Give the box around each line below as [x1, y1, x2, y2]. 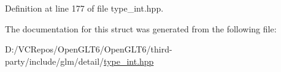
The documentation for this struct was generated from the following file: [5, 22, 277, 35]
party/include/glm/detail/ [5, 54, 104, 67]
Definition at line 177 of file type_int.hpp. [5, 2, 164, 14]
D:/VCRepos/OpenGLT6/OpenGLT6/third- [5, 43, 172, 56]
